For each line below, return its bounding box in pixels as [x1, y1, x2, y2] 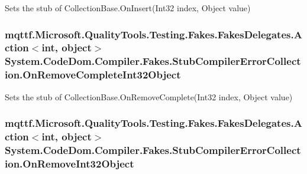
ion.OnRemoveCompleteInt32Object [5, 67, 181, 82]
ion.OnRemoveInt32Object [5, 156, 134, 170]
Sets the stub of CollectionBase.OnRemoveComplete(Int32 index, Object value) [5, 90, 293, 103]
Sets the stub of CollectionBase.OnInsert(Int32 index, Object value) [5, 2, 251, 14]
